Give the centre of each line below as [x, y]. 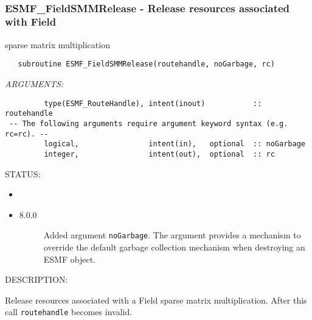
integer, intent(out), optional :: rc [159, 154]
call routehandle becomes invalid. [69, 312]
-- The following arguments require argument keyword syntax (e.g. [149, 123]
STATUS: [23, 173]
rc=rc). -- [27, 134]
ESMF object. [69, 259]
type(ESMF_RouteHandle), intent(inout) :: [153, 103]
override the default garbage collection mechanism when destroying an [174, 247]
